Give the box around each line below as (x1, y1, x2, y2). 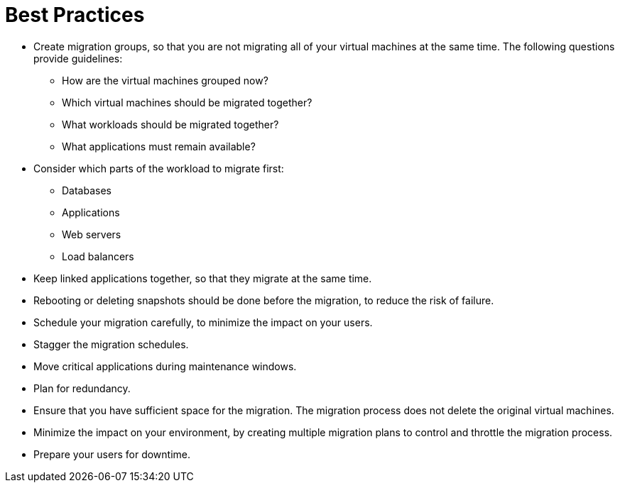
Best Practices (5, 3, 145, 27)
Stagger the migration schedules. (33, 338, 189, 350)
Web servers (62, 228, 121, 240)
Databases (62, 184, 112, 196)
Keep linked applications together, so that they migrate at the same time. (33, 272, 372, 284)
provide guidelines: (33, 52, 123, 65)
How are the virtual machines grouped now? (62, 74, 268, 87)
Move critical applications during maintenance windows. (33, 360, 297, 372)
